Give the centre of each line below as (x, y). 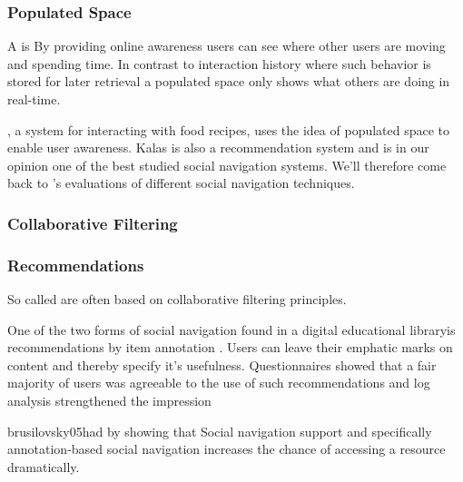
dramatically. (44, 466)
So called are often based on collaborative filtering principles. (177, 299)
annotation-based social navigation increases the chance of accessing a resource (227, 449)
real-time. (34, 99)
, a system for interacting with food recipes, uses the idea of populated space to (229, 129)
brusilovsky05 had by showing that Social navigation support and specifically (220, 431)
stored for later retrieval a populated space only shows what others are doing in (229, 81)
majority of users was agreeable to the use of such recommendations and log (219, 383)
